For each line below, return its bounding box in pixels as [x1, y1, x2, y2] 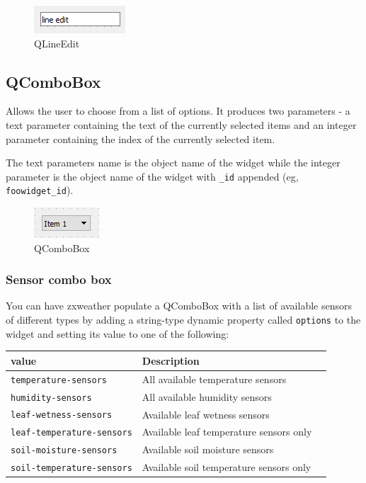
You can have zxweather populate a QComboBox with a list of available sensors [6, 298, 352, 313]
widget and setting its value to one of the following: [6, 326, 229, 341]
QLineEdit [34, 35, 80, 50]
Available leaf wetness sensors [142, 407, 270, 421]
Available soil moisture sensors [142, 442, 274, 457]
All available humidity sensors [142, 389, 272, 404]
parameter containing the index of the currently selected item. [6, 131, 275, 146]
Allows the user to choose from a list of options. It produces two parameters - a [6, 103, 350, 118]
